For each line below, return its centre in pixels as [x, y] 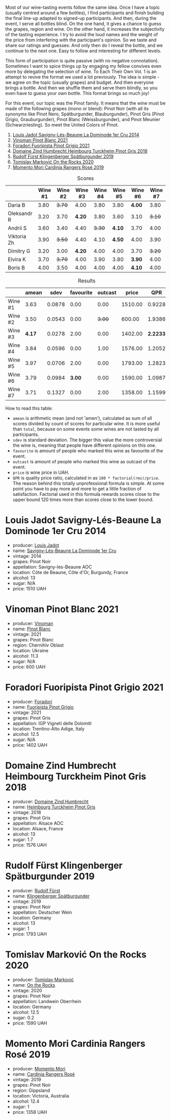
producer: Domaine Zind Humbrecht [50, 801]
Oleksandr [20, 213]
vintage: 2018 [27, 812]
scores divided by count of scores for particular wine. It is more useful [86, 424]
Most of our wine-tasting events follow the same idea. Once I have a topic [83, 7]
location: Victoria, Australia [41, 1095]
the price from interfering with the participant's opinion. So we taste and [81, 40]
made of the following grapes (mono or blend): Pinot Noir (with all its [77, 109]
